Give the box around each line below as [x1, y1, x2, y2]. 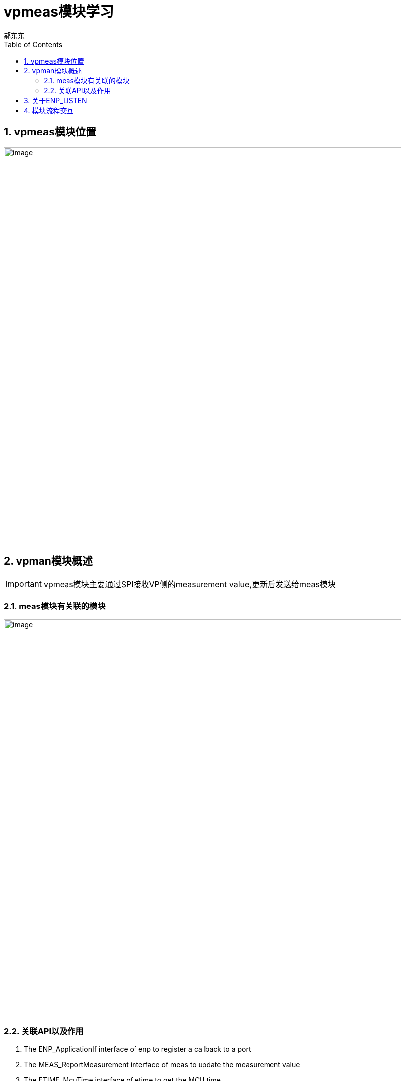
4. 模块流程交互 [24, 106, 74, 115]
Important [5, 579, 42, 589]
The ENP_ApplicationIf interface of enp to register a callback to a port [24, 1044, 251, 1053]
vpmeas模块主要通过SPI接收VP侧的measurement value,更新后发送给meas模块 [43, 579, 336, 590]
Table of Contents [4, 40, 63, 49]
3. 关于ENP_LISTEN [24, 96, 87, 105]
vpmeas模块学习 [4, 3, 114, 20]
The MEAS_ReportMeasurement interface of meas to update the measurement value [24, 1060, 300, 1069]
